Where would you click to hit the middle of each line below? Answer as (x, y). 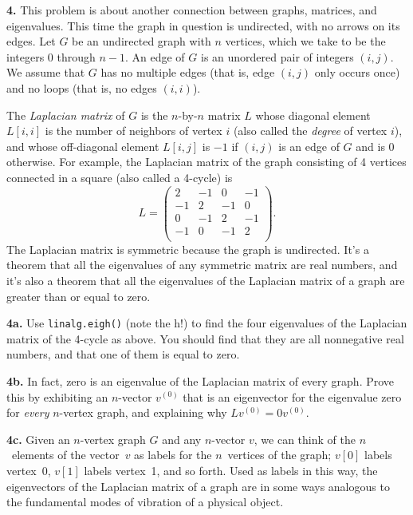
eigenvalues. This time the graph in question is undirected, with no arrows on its (203, 25)
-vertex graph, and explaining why (143, 412)
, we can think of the (305, 439)
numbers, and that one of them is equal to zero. (123, 354)
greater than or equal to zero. (79, 296)
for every (28, 412)
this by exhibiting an (57, 396)
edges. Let (31, 41)
